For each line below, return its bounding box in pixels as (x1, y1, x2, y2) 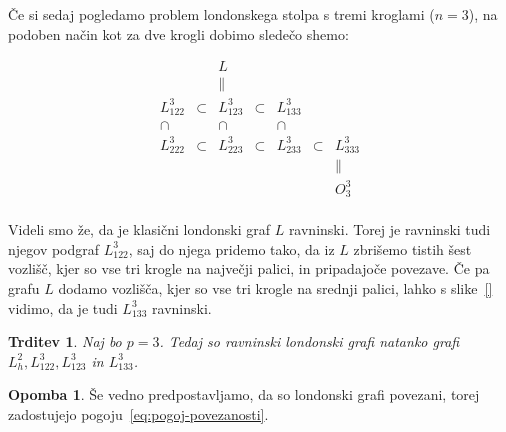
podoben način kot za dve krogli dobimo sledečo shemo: (8, 23, 349, 44)
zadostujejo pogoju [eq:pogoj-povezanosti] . (8, 404, 269, 425)
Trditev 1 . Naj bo (8, 331, 122, 352)
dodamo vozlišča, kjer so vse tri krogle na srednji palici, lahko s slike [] (58, 278, 493, 299)
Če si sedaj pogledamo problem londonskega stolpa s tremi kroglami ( (8, 4, 435, 24)
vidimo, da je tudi (8, 297, 118, 318)
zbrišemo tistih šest (353, 238, 472, 259)
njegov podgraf (8, 238, 100, 259)
